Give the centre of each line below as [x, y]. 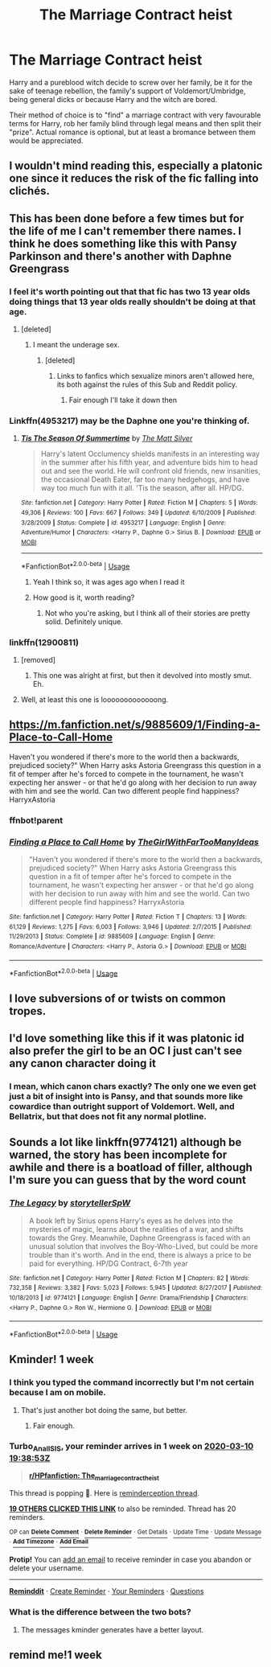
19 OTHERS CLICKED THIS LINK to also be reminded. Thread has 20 [123, 1509]
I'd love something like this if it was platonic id [127, 1038]
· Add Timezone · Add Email [49, 1542]
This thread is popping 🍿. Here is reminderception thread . [105, 1492]
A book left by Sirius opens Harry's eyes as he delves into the [131, 1221]
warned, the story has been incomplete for [118, 1155]
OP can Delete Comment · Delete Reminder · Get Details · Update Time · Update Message [135, 1532]
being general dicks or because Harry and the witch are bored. [113, 99]
